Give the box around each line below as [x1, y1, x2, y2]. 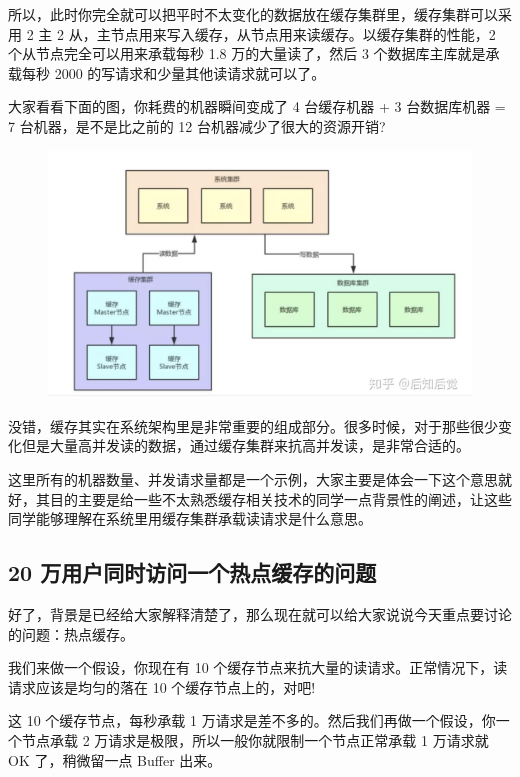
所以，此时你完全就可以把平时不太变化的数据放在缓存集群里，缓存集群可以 [8, 4, 498, 24]
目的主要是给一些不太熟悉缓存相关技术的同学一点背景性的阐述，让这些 [49, 488, 512, 509]
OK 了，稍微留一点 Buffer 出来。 [8, 749, 222, 770]
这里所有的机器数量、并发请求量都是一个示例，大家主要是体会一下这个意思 [8, 468, 498, 489]
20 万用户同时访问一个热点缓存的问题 [8, 557, 377, 588]
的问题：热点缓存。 [8, 623, 134, 644]
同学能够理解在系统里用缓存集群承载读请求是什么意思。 [8, 508, 372, 529]
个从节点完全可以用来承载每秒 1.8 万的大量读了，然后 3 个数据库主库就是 [8, 43, 486, 64]
